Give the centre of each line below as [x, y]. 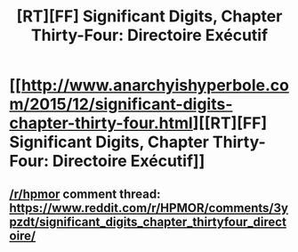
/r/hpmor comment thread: [85, 194]
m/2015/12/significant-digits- [121, 105]
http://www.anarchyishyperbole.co [155, 85]
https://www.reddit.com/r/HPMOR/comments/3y [149, 208]
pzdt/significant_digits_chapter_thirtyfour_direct [148, 221]
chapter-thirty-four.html [101, 123]
